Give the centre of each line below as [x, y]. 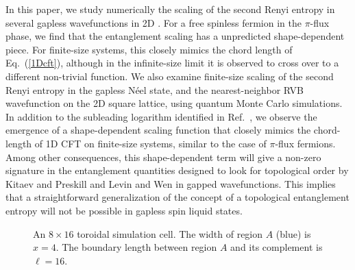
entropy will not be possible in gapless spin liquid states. [124, 210]
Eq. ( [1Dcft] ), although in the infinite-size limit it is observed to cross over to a [172, 63]
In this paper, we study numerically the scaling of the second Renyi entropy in [170, 9]
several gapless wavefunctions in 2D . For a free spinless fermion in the [154, 22]
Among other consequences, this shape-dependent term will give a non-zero [163, 157]
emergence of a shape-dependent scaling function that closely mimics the [158, 130]
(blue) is [293, 233]
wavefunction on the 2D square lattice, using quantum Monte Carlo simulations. [174, 103]
